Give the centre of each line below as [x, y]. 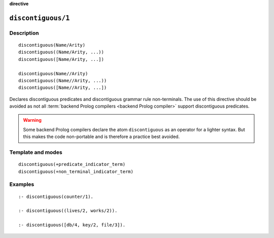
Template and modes [36, 152]
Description [24, 33]
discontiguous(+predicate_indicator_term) [72, 164]
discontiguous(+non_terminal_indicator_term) [76, 172]
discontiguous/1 [40, 18]
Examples [22, 184]
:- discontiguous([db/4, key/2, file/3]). [72, 225]
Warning [32, 120]
